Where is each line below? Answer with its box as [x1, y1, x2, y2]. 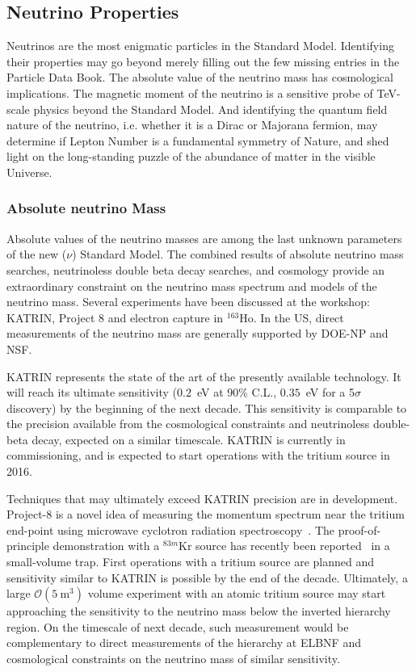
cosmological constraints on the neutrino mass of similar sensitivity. [6, 650, 340, 667]
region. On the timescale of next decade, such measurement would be [6, 618, 349, 635]
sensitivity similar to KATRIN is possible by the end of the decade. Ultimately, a [6, 569, 408, 586]
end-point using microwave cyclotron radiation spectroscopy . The [6, 521, 335, 538]
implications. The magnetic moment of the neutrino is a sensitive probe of [6, 84, 373, 101]
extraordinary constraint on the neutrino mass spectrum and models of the [6, 277, 377, 294]
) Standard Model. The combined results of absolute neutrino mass [72, 246, 404, 262]
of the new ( [6, 246, 67, 262]
